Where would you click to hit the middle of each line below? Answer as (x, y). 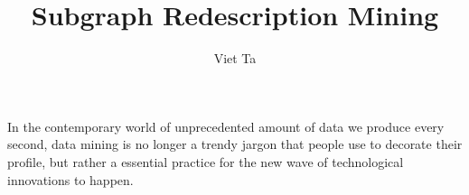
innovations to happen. (70, 179)
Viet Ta (235, 58)
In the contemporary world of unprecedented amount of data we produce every (226, 126)
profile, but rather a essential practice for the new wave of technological (206, 161)
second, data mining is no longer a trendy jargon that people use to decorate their (235, 144)
